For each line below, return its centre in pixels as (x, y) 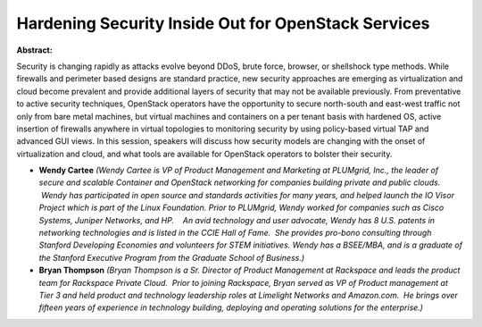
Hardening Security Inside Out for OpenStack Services (223, 23)
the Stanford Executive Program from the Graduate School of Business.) (172, 257)
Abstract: (34, 50)
